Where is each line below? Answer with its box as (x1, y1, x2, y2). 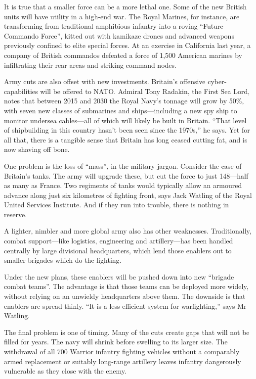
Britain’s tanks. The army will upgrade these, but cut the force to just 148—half (4, 170, 249, 181)
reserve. (4, 209, 27, 219)
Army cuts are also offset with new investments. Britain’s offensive (4, 76, 206, 87)
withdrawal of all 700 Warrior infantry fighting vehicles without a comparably (4, 346, 240, 356)
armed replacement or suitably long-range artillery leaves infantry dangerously (4, 356, 241, 366)
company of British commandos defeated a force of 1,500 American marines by (4, 49, 242, 60)
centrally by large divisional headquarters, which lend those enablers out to (4, 245, 232, 255)
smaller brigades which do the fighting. (4, 255, 122, 265)
